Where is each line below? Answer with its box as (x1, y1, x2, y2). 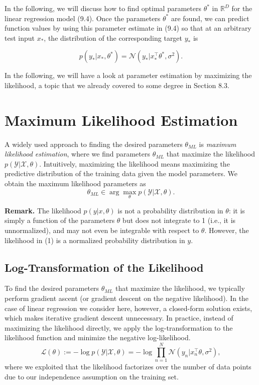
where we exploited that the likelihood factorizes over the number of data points (5, 361, 251, 372)
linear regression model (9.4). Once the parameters (5, 13, 161, 23)
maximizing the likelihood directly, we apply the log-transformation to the (5, 322, 233, 333)
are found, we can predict (171, 13, 249, 23)
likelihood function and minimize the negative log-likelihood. (5, 332, 191, 343)
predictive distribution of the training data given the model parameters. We (5, 168, 237, 179)
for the (231, 3, 252, 13)
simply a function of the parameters (5, 215, 115, 225)
